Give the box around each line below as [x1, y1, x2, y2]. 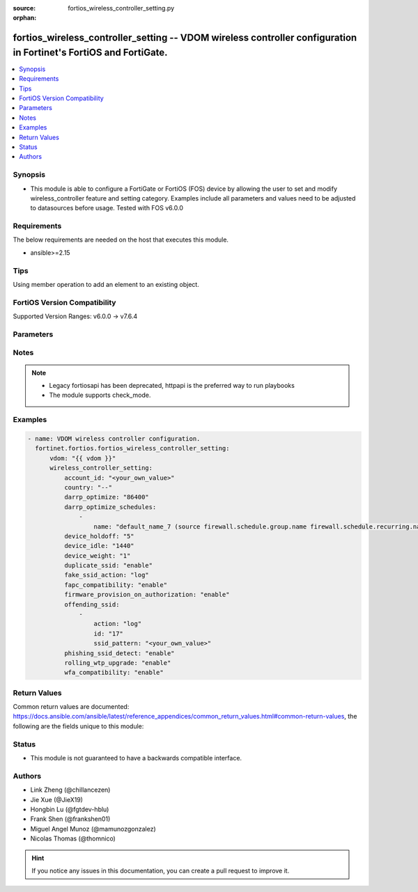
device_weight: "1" [63, 551, 131, 560]
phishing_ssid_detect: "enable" [63, 649, 175, 657]
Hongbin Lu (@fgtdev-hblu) [30, 805, 109, 813]
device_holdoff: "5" [63, 532, 135, 540]
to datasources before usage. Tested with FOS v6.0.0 [30, 204, 184, 212]
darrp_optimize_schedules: [63, 503, 157, 511]
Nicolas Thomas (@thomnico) [30, 834, 116, 843]
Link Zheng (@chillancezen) [30, 785, 111, 794]
